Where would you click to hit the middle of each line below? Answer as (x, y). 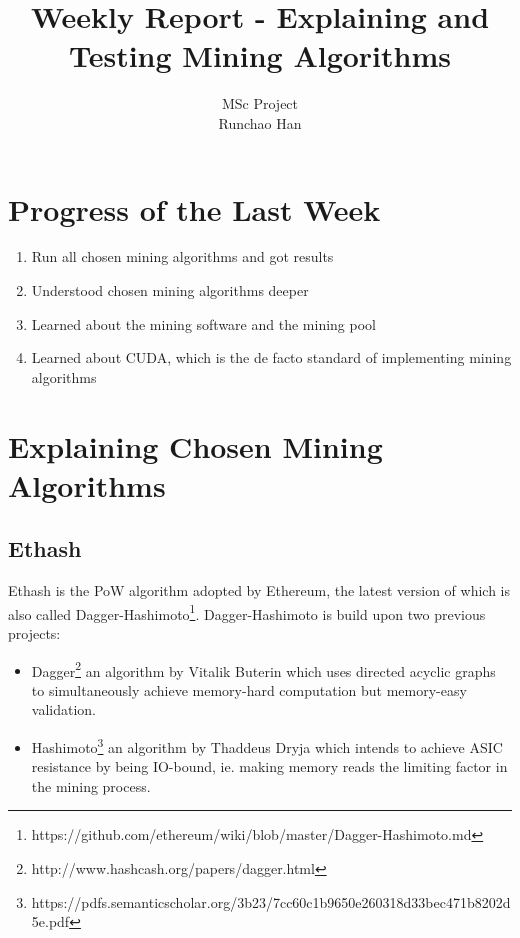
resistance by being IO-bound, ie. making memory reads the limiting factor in (269, 766)
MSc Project (260, 103)
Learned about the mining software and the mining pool (203, 323)
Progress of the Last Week (194, 208)
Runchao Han (260, 122)
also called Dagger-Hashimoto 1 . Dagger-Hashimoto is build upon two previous (247, 612)
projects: (34, 633)
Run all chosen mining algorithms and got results (182, 256)
